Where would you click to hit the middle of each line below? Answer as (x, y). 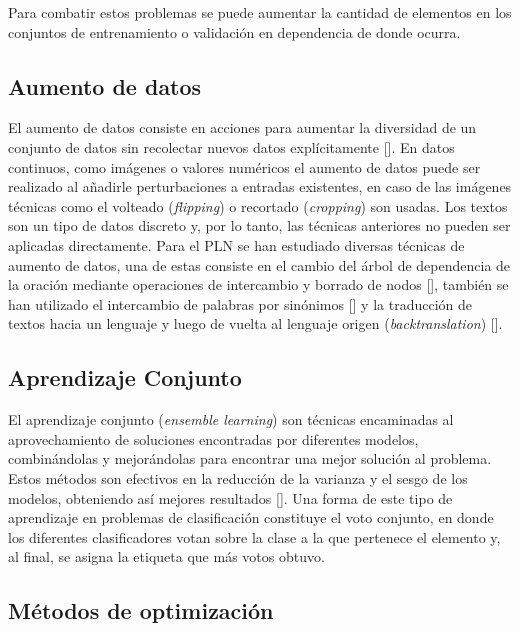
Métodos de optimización (141, 610)
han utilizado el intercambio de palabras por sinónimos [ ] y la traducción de (240, 303)
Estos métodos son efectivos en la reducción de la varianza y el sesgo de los (238, 477)
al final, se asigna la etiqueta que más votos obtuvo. (166, 556)
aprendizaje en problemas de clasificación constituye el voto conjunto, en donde (251, 517)
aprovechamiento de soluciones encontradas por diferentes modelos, (213, 438)
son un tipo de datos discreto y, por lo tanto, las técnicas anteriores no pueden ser (259, 225)
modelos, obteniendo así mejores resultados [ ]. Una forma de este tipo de (230, 497)
